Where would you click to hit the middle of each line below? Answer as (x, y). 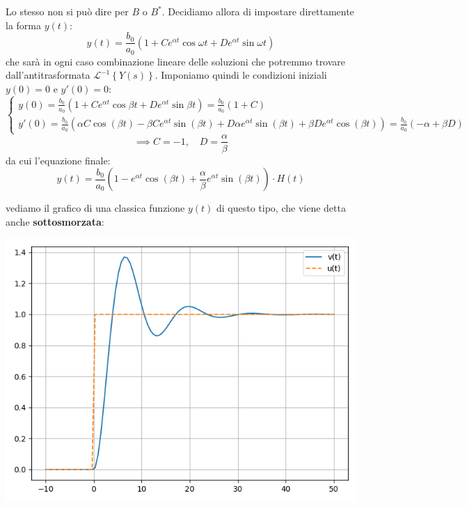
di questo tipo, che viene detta (281, 208)
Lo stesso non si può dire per (67, 11)
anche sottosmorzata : (55, 221)
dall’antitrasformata (48, 75)
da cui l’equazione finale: (58, 160)
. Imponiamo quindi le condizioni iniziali (241, 75)
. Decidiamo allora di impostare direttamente (258, 11)
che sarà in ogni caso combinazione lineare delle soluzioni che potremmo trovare (176, 61)
